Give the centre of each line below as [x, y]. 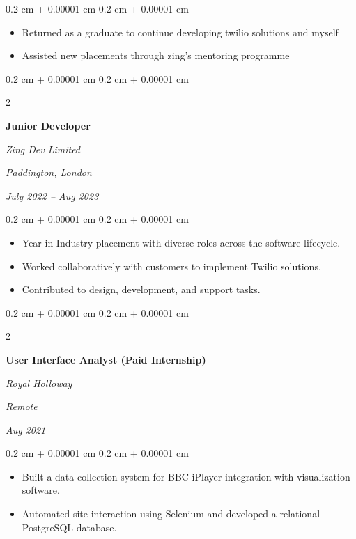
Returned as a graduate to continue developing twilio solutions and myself [180, 32]
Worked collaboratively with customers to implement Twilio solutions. [171, 266]
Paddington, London [49, 172]
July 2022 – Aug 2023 [52, 195]
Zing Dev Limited [43, 149]
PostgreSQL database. [69, 527]
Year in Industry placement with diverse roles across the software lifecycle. [181, 242]
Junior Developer [48, 125]
